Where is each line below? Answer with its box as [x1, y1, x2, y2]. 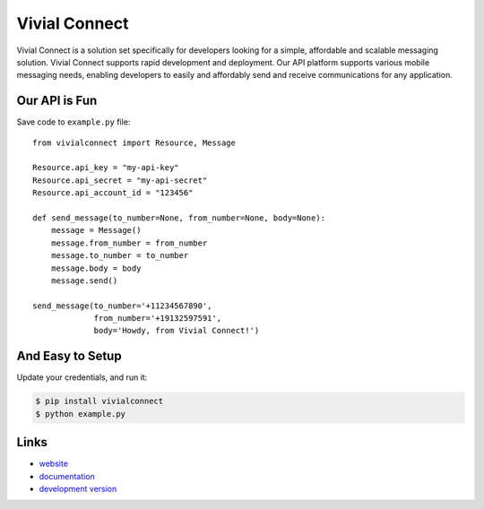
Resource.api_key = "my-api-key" [32, 162, 179, 173]
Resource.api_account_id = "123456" [32, 188, 194, 198]
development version [39, 484, 117, 495]
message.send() [50, 275, 118, 286]
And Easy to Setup [16, 349, 122, 364]
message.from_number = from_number [50, 237, 208, 248]
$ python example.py [35, 409, 125, 418]
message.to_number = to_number [50, 251, 189, 261]
